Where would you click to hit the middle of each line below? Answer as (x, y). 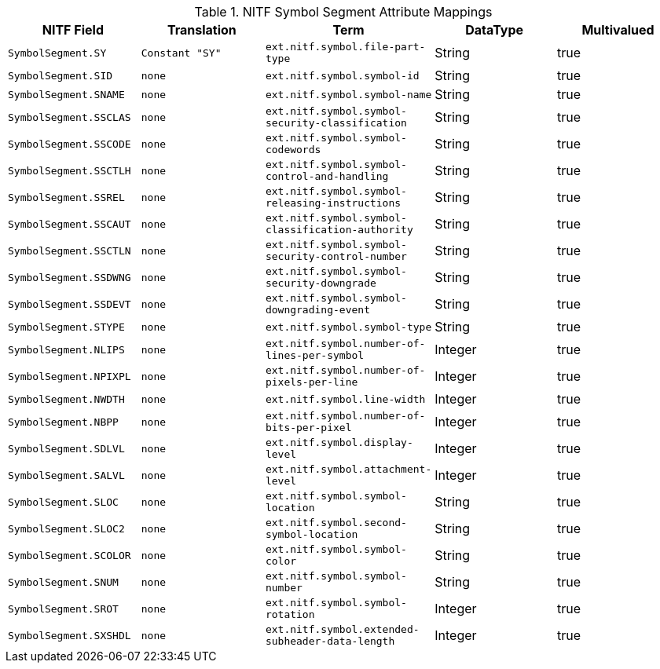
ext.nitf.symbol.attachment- (348, 469)
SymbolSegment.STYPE (66, 327)
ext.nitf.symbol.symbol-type (348, 327)
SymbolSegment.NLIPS (66, 349)
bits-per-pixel (308, 428)
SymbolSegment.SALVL (66, 475)
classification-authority (339, 230)
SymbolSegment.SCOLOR (70, 555)
